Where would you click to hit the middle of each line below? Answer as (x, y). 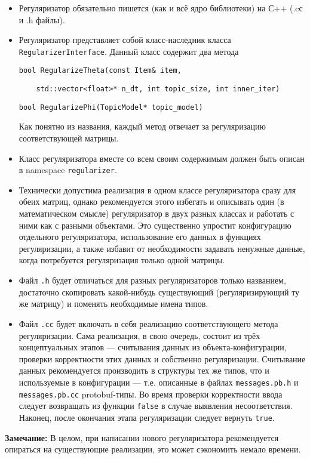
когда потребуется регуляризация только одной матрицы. (122, 260)
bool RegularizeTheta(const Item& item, (100, 71)
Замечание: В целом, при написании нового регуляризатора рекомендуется (142, 437)
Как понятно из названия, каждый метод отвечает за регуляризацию (142, 126)
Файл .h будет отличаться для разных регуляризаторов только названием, (152, 280)
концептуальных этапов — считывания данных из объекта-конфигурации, (153, 347)
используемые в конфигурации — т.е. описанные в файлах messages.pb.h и (159, 382)
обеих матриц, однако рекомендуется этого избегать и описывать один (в (151, 201)
